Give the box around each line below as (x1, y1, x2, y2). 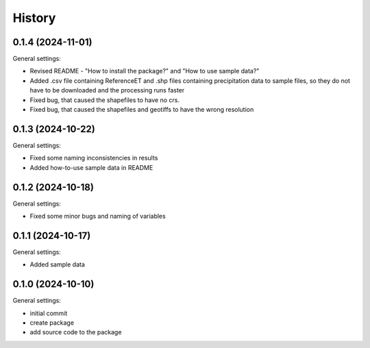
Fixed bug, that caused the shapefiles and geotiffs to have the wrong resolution (29, 105, 254, 114)
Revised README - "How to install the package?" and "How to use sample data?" (29, 67, 260, 75)
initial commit (29, 309, 68, 317)
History (12, 10, 56, 25)
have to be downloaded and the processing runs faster (29, 86, 185, 95)
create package (29, 319, 75, 327)
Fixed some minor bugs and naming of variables (29, 212, 166, 220)
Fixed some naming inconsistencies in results (29, 154, 158, 162)
